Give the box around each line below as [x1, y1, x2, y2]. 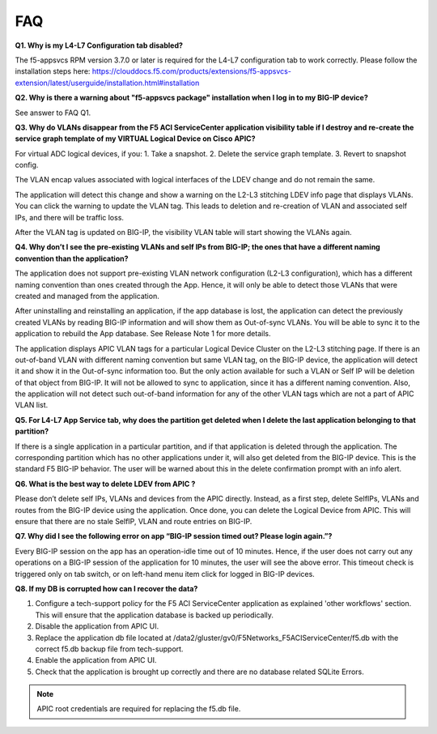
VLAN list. [15, 400, 49, 410]
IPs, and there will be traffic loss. [15, 212, 125, 222]
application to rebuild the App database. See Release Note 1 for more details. [15, 329, 271, 339]
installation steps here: [15, 66, 91, 76]
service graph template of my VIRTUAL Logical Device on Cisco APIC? [15, 134, 256, 143]
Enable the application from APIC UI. [35, 655, 157, 665]
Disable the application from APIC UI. [35, 621, 159, 631]
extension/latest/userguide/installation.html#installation [15, 78, 200, 87]
